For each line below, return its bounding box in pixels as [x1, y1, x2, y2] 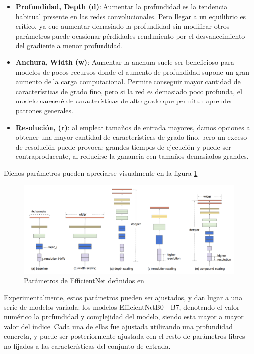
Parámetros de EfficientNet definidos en [24, 275, 144, 286]
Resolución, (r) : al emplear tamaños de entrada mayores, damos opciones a [15, 122, 250, 132]
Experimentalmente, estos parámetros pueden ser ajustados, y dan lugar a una [4, 292, 243, 302]
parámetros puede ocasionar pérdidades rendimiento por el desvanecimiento [15, 30, 245, 41]
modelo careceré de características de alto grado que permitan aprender [15, 96, 233, 106]
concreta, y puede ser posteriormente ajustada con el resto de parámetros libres [4, 331, 245, 341]
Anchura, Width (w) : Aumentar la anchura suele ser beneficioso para [15, 56, 234, 67]
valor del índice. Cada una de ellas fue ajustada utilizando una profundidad [4, 321, 233, 331]
